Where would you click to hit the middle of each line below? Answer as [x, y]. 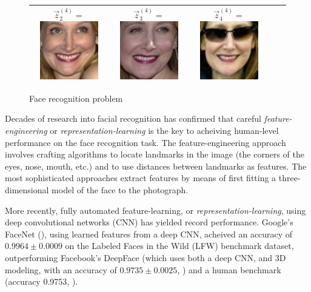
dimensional [27, 190]
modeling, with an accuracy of [61, 269]
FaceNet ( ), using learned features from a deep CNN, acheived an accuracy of [149, 234]
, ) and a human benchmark [229, 269]
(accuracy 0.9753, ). [42, 281]
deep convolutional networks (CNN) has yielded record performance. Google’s [149, 222]
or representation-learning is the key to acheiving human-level [164, 131]
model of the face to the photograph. [120, 190]
